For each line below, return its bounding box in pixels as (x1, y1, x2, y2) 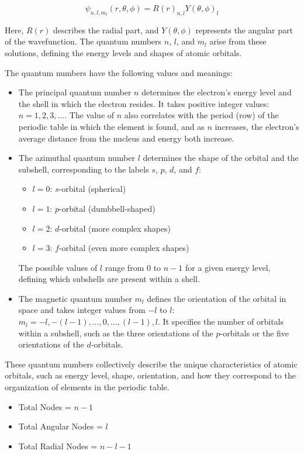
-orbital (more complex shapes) (59, 222, 171, 234)
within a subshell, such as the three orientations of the (18, 326, 213, 339)
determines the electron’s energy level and (141, 86, 292, 98)
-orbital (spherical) (58, 183, 126, 195)
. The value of (64, 109, 115, 121)
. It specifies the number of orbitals (158, 315, 284, 328)
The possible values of (18, 261, 98, 273)
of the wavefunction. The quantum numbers (5, 35, 162, 47)
